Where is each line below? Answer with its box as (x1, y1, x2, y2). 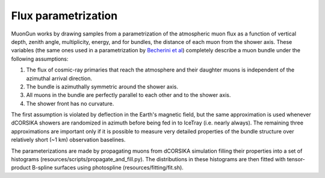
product (11, 164, 31, 171)
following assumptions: (11, 55, 69, 63)
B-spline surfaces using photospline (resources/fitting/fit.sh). (32, 164, 184, 171)
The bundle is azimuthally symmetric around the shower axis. (26, 83, 179, 90)
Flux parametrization (11, 9, 118, 22)
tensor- (286, 156, 305, 163)
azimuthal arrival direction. (26, 75, 93, 82)
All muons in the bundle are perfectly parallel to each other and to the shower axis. (26, 91, 231, 99)
